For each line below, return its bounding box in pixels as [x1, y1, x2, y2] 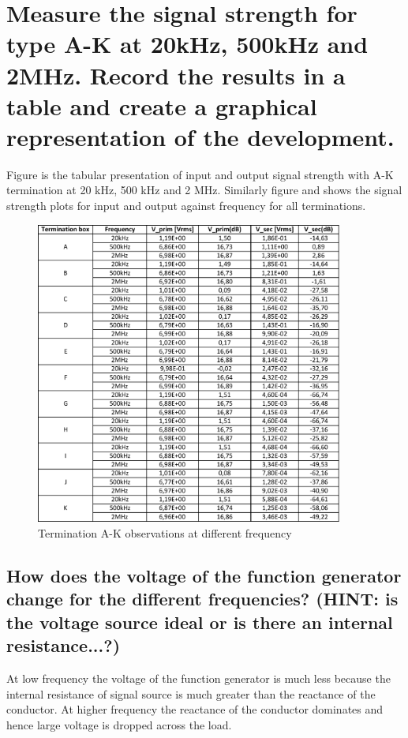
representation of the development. [6, 120, 395, 152]
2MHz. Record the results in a [6, 58, 346, 91]
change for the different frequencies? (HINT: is [6, 586, 399, 611]
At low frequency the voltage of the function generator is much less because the [6, 669, 391, 686]
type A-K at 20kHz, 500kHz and [6, 28, 369, 60]
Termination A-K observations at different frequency [38, 524, 292, 541]
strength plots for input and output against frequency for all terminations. [6, 197, 366, 214]
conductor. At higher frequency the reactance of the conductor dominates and [6, 701, 384, 717]
